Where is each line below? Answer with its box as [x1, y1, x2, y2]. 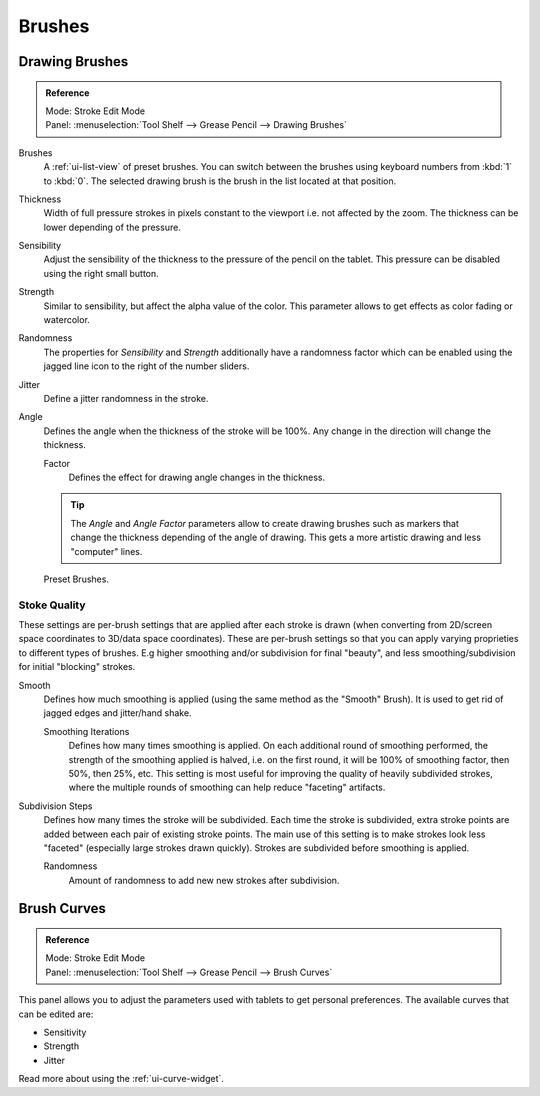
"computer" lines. [70, 545, 143, 557]
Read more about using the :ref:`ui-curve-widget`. [18, 1073, 225, 1085]
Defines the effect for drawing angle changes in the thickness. [68, 471, 325, 483]
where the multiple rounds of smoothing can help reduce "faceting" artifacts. [68, 781, 386, 794]
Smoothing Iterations [43, 725, 130, 737]
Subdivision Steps [18, 800, 93, 812]
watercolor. [43, 314, 90, 326]
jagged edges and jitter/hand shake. [43, 707, 192, 719]
